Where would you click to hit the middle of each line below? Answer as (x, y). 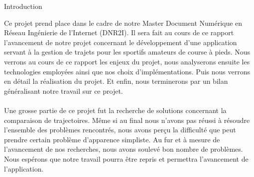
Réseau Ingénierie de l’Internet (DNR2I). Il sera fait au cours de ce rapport (119, 32)
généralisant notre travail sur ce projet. (63, 90)
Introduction (23, 6)
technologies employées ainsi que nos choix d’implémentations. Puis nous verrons (127, 71)
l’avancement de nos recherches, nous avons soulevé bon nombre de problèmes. (124, 149)
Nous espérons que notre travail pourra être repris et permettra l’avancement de (126, 158)
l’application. (24, 168)
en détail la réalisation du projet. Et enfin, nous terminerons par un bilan (116, 81)
